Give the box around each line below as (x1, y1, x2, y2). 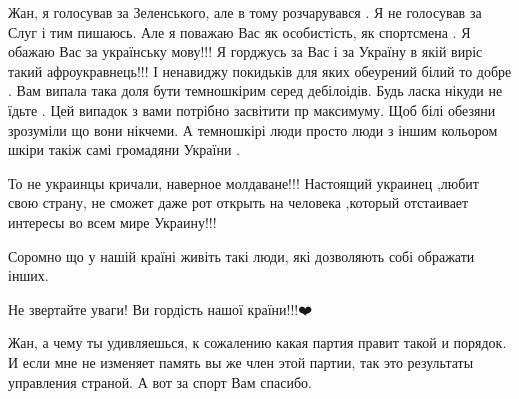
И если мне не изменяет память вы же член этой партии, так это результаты (8, 351, 474, 372)
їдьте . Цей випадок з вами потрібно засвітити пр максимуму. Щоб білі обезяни (8, 99, 496, 120)
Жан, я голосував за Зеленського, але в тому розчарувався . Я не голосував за (8, 2, 482, 22)
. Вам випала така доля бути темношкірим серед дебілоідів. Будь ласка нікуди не (8, 80, 503, 101)
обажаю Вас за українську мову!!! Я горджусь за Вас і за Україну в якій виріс (8, 41, 483, 62)
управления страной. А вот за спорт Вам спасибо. (8, 371, 312, 392)
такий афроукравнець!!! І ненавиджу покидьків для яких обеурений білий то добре (8, 60, 512, 81)
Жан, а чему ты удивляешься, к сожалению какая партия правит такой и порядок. (8, 332, 507, 353)
